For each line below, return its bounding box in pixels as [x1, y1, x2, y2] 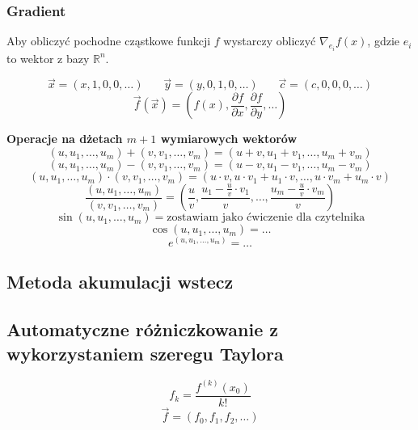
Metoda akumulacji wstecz [6, 269, 234, 294]
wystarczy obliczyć [223, 32, 316, 49]
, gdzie [367, 32, 400, 49]
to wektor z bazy [6, 49, 90, 66]
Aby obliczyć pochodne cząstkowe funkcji [6, 32, 211, 49]
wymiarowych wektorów [160, 130, 298, 147]
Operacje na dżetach [6, 130, 123, 147]
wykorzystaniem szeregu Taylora [6, 340, 284, 365]
